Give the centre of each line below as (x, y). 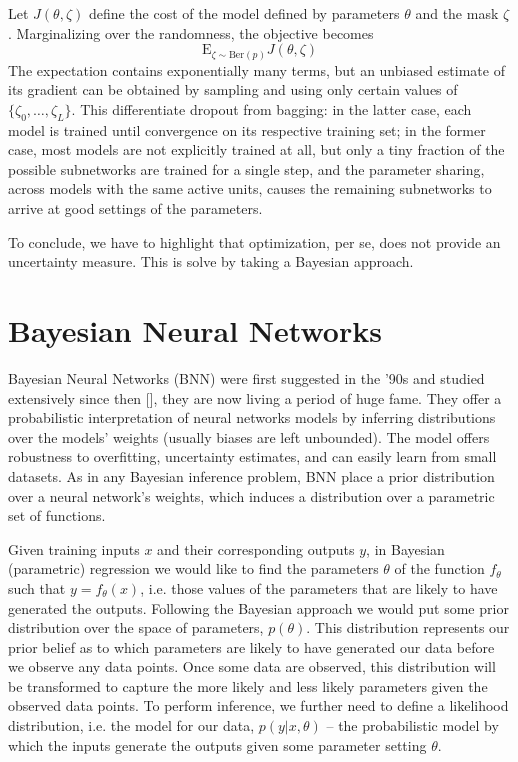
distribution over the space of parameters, (136, 627)
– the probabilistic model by (412, 725)
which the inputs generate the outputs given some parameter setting (217, 744)
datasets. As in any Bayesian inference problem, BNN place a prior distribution (251, 475)
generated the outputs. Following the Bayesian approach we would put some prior (258, 607)
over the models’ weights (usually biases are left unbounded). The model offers (249, 436)
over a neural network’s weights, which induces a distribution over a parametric (251, 495)
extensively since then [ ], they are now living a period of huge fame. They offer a (255, 397)
